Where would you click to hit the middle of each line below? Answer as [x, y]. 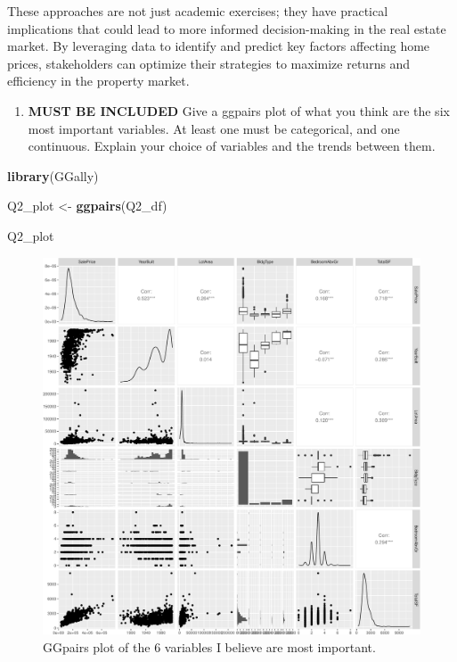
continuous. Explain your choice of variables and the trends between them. [232, 146]
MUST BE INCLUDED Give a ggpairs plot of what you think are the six [239, 110]
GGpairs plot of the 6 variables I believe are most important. [209, 646]
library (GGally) [53, 175]
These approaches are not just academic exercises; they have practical [198, 11]
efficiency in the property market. [98, 81]
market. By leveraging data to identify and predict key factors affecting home [219, 46]
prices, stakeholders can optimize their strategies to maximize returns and [209, 63]
